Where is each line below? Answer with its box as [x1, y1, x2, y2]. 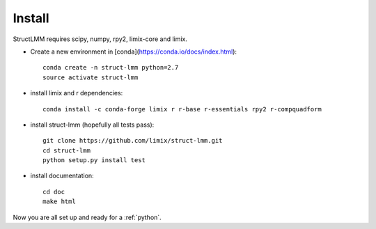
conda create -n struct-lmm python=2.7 [42, 63, 179, 72]
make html [42, 198, 76, 205]
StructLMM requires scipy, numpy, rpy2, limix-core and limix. [13, 35, 188, 43]
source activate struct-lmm [42, 73, 139, 81]
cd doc [42, 188, 65, 196]
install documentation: [30, 171, 94, 180]
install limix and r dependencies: [30, 89, 123, 97]
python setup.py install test [42, 157, 146, 164]
